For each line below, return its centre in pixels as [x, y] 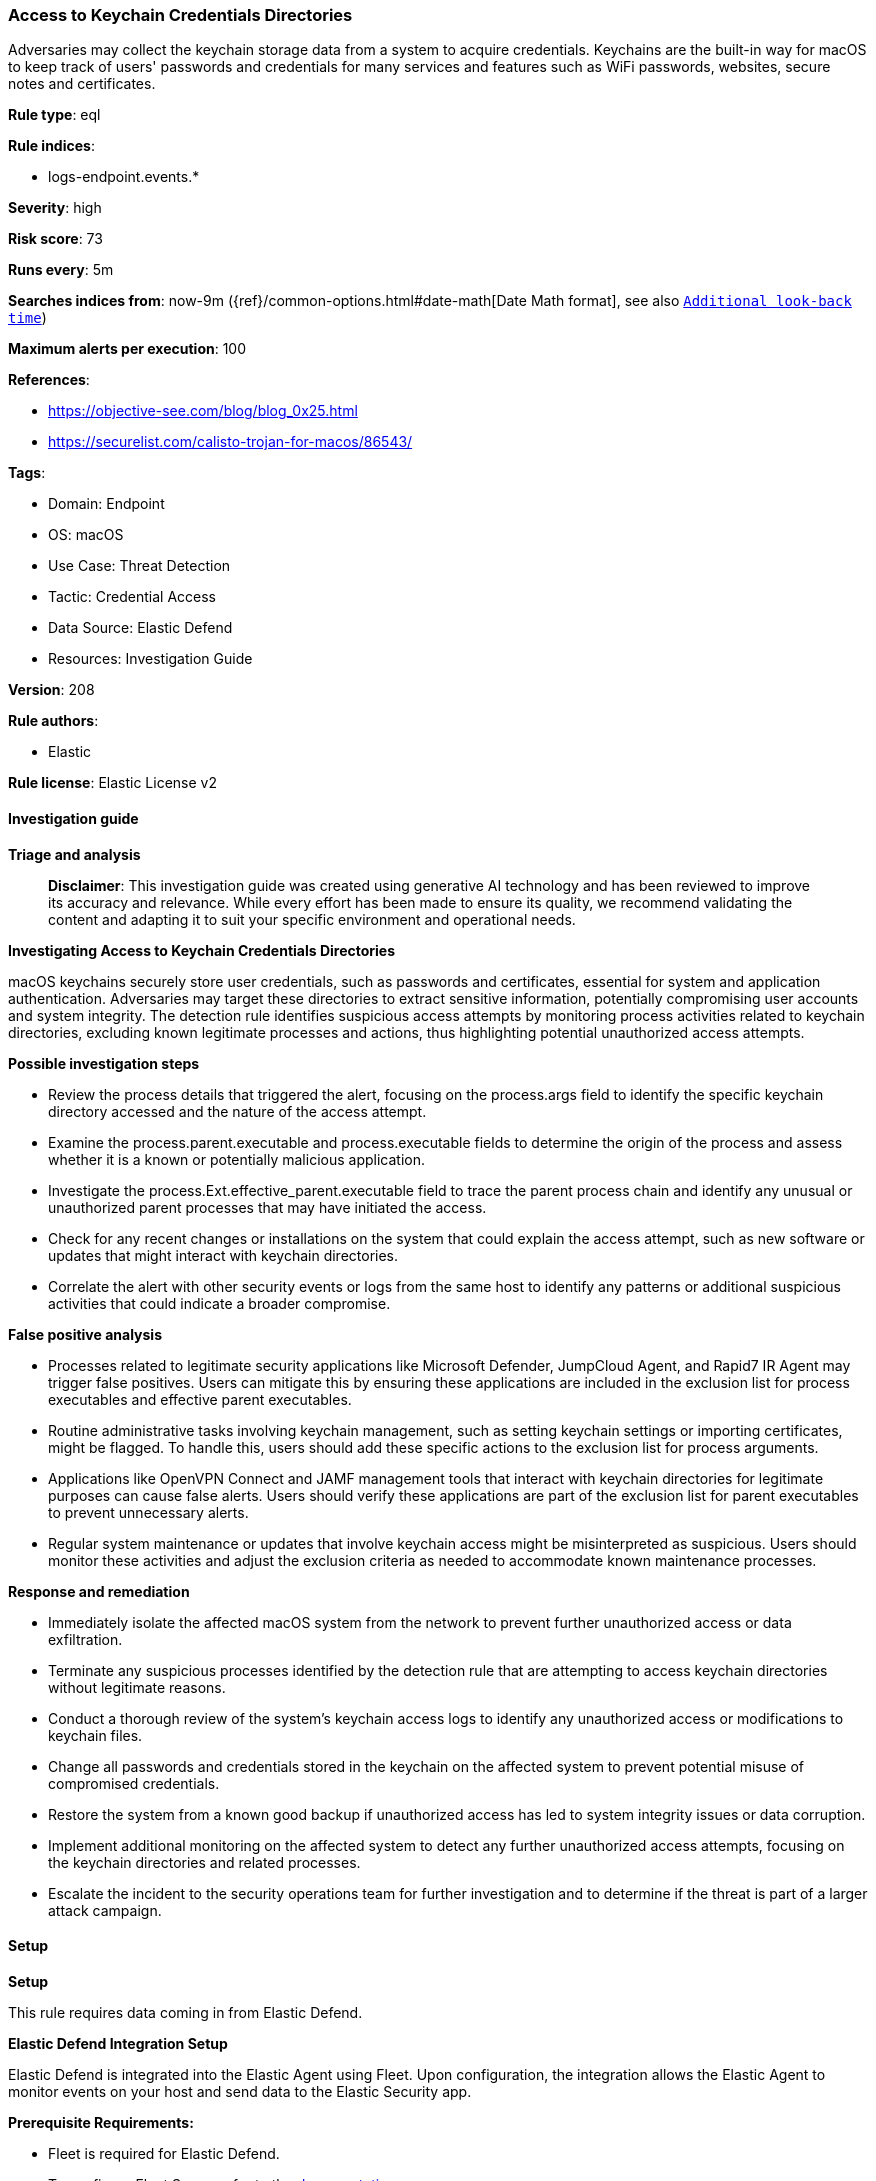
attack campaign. [105, 1910]
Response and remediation [99, 1591]
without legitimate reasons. [137, 1687]
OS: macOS [86, 535]
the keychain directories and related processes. [204, 1862]
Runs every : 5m [61, 270]
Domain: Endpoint [106, 504]
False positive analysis [85, 1334]
